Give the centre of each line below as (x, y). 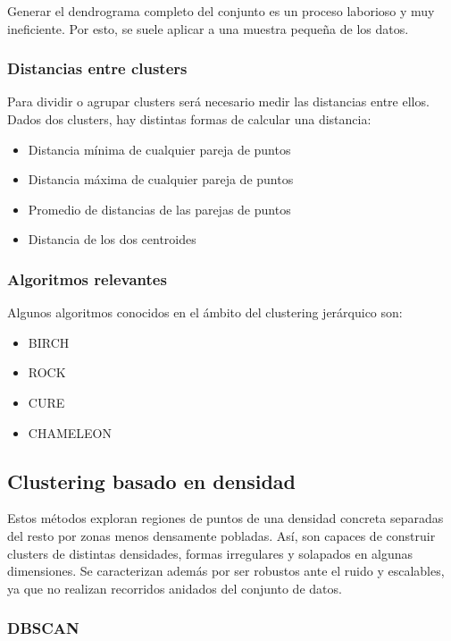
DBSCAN (43, 628)
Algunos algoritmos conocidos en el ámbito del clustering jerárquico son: (205, 312)
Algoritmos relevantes (87, 278)
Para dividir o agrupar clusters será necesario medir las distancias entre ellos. (218, 101)
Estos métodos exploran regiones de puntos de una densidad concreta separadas (225, 518)
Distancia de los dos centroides (112, 239)
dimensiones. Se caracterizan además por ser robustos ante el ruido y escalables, (226, 571)
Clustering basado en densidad (151, 481)
